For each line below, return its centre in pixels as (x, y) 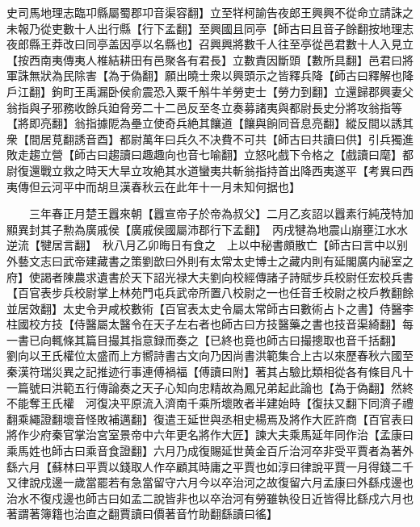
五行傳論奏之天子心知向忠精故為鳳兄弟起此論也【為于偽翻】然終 (244, 387)
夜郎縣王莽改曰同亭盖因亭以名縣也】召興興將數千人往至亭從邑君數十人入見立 (210, 44)
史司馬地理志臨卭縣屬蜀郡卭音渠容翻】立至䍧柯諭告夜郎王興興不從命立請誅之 (210, 12)
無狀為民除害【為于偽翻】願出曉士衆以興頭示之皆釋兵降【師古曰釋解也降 (221, 75)
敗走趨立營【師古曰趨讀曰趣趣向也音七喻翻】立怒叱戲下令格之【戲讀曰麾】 (204, 155)
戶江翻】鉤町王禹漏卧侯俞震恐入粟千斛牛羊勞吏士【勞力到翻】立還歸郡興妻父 (210, 91)
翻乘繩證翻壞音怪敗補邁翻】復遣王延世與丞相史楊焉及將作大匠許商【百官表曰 (210, 418)
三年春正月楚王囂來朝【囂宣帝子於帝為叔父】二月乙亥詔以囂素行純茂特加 (221, 213)
